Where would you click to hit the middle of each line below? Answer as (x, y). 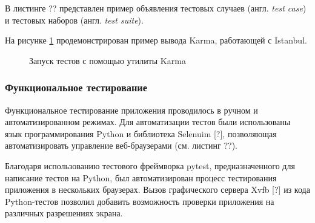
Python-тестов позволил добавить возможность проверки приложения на (140, 201)
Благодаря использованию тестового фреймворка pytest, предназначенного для (150, 165)
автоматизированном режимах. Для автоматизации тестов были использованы (148, 122)
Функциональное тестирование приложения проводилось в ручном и (131, 110)
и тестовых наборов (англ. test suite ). (74, 20)
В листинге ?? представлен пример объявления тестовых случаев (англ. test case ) (156, 8)
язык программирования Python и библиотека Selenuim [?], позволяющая (141, 133)
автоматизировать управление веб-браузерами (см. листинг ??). (121, 145)
